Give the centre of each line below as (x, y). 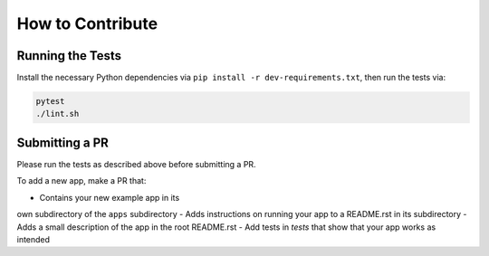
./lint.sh (58, 114)
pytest (50, 101)
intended (33, 239)
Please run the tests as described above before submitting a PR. (137, 164)
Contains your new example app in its (110, 197)
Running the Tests (69, 56)
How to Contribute (87, 24)
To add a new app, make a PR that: (81, 181)
